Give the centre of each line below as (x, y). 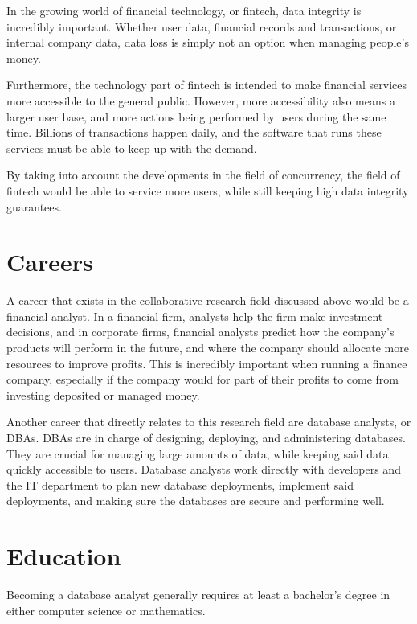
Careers (50, 262)
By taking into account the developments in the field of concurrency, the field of (203, 175)
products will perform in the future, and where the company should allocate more (208, 348)
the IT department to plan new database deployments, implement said (180, 484)
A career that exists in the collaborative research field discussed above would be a (208, 300)
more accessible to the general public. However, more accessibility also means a (201, 100)
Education (64, 556)
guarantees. (34, 206)
